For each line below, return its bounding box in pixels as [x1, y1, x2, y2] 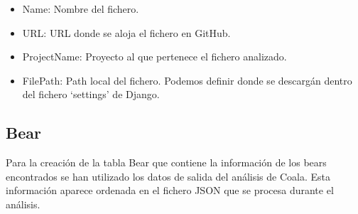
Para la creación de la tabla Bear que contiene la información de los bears [6, 155, 327, 170]
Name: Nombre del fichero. [22, 1, 139, 16]
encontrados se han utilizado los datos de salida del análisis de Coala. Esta [6, 168, 331, 183]
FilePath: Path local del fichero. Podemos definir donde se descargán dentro [22, 73, 352, 87]
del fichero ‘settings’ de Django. [22, 87, 160, 102]
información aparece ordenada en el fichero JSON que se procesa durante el [6, 183, 334, 198]
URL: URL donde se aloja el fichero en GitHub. [22, 25, 231, 40]
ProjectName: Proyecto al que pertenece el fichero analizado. [22, 49, 287, 64]
